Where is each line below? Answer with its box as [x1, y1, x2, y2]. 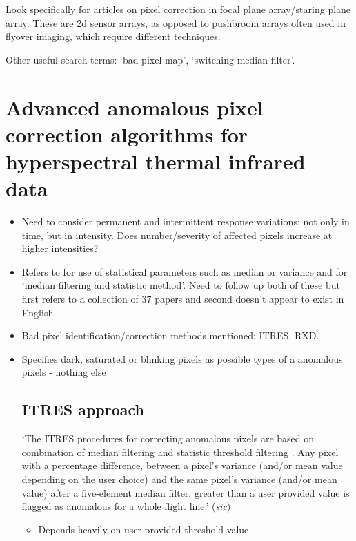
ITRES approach [21, 399, 145, 420]
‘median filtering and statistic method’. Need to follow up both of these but [21, 278, 340, 292]
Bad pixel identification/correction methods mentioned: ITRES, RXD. [21, 328, 319, 343]
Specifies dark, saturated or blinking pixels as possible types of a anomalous [21, 351, 343, 366]
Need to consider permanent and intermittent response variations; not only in [21, 214, 350, 229]
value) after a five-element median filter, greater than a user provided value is [21, 485, 350, 500]
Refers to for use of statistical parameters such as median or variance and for [21, 264, 348, 278]
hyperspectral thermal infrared [6, 146, 306, 175]
